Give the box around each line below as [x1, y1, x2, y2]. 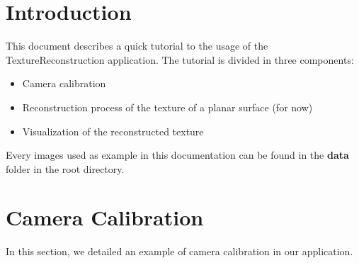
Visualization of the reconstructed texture [22, 123, 204, 138]
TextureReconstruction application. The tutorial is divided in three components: [6, 52, 354, 67]
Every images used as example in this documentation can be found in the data [6, 147, 349, 162]
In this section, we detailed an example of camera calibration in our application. [6, 244, 353, 259]
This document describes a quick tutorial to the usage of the [6, 38, 268, 53]
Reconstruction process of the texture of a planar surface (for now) [22, 99, 313, 114]
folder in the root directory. [6, 161, 125, 176]
